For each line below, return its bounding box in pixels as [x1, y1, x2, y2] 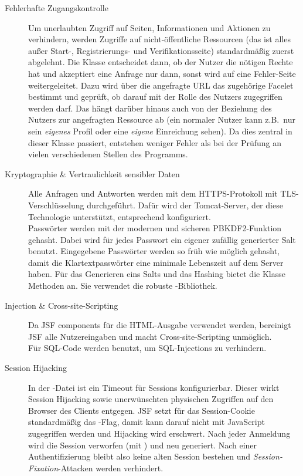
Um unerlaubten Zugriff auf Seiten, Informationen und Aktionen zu [28, 21, 271, 33]
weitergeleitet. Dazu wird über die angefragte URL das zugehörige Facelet [28, 79, 294, 91]
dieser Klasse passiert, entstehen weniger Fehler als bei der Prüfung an [28, 136, 282, 148]
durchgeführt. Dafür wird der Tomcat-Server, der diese [87, 198, 283, 211]
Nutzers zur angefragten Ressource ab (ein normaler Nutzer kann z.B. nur [28, 113, 295, 126]
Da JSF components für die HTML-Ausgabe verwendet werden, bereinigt [28, 319, 291, 331]
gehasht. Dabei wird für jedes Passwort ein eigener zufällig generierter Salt [28, 233, 296, 245]
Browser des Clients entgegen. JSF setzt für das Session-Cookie [28, 404, 255, 416]
